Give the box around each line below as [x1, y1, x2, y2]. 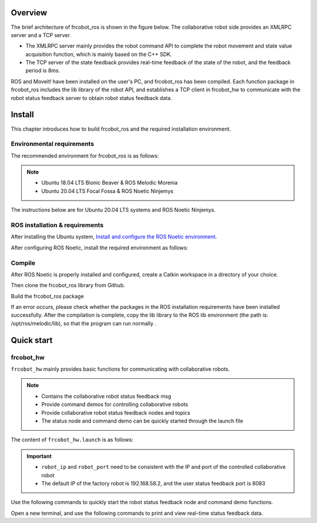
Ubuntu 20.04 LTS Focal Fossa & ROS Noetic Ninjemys [41, 187, 174, 194]
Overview [11, 8, 48, 18]
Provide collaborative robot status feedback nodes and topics [41, 409, 191, 416]
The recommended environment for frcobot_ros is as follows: [11, 152, 159, 159]
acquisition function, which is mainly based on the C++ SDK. [25, 51, 173, 58]
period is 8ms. [25, 67, 60, 74]
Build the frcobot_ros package [11, 292, 85, 299]
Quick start [11, 335, 53, 345]
